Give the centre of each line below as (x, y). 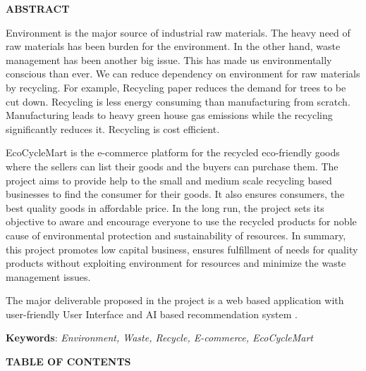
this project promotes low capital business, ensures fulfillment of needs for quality (182, 249)
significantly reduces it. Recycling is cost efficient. (113, 128)
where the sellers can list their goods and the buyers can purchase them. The (172, 166)
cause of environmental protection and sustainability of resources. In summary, (176, 235)
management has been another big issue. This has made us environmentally (169, 59)
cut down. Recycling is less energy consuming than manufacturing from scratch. (178, 101)
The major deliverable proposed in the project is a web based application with (175, 300)
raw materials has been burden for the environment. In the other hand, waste (173, 46)
